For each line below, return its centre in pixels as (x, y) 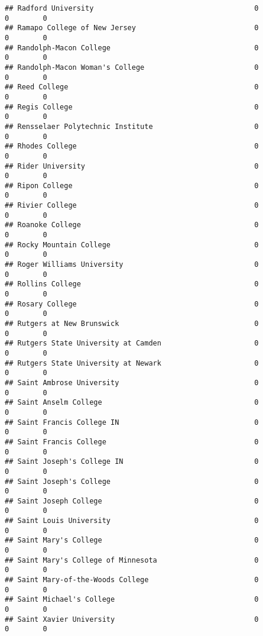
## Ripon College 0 (132, 185)
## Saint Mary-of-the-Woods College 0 (132, 580)
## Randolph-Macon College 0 (132, 48)
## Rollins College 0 (132, 284)
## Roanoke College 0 (132, 225)
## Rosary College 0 (132, 304)
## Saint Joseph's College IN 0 (132, 462)
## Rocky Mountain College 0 (132, 245)
